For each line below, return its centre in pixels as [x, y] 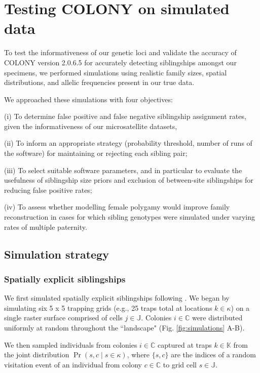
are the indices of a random [214, 355]
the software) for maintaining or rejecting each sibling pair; [96, 153]
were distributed [217, 318]
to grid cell [180, 364]
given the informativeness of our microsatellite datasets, [91, 126]
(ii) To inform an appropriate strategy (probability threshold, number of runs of [128, 143]
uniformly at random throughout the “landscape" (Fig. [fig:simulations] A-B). [124, 327]
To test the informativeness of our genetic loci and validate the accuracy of [120, 52]
